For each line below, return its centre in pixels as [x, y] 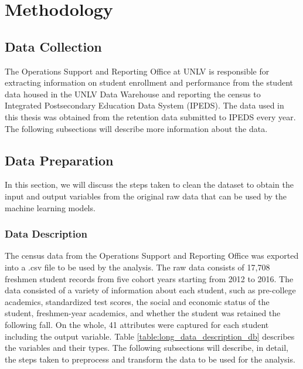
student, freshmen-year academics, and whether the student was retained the [143, 313]
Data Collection [53, 46]
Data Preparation [59, 160]
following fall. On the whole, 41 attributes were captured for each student [137, 324]
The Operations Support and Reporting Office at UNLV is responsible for [137, 71]
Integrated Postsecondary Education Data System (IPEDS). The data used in [144, 105]
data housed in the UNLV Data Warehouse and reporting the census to [133, 94]
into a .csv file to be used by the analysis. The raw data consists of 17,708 [137, 267]
